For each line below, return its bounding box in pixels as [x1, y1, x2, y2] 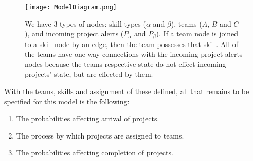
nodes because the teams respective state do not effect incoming [25, 58, 226, 69]
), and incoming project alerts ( [25, 28, 124, 39]
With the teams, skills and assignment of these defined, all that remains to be [4, 86, 249, 97]
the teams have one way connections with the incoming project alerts [25, 49, 243, 59]
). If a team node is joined [156, 28, 239, 39]
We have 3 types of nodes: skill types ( [25, 18, 146, 29]
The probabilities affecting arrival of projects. [16, 113, 159, 124]
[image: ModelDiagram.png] [25, 4, 117, 11]
